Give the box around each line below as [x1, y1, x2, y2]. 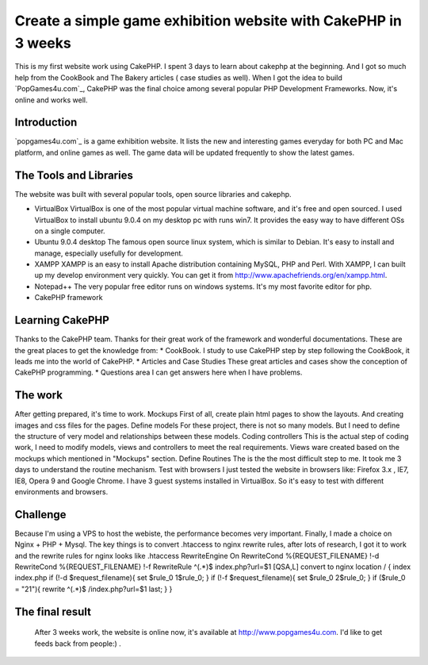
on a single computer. [34, 226, 106, 236]
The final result [14, 605, 91, 618]
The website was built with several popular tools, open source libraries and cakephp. [14, 189, 292, 198]
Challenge [14, 508, 67, 521]
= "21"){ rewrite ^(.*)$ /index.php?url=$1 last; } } [14, 584, 173, 594]
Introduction [14, 116, 78, 129]
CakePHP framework [34, 293, 103, 302]
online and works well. [14, 95, 88, 105]
